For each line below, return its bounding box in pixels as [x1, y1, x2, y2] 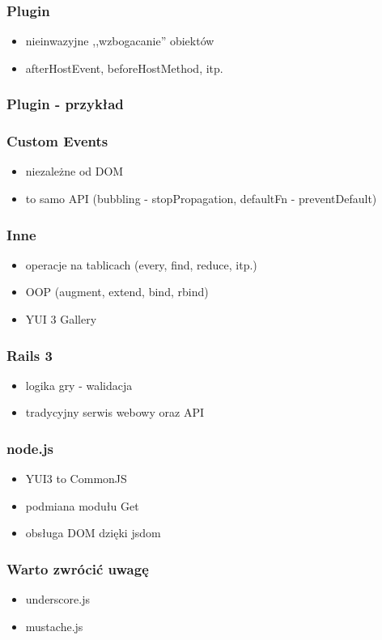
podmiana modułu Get [25, 497, 139, 514]
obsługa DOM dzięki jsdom [25, 524, 161, 541]
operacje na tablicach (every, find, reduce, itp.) [25, 256, 257, 273]
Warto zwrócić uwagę [6, 558, 149, 579]
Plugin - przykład [6, 94, 124, 114]
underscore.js [25, 591, 90, 608]
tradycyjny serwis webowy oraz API [25, 404, 204, 421]
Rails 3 [6, 345, 53, 365]
